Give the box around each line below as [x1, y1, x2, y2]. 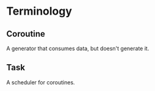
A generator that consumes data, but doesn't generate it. [6, 45, 150, 52]
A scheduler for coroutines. [6, 78, 75, 86]
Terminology [6, 4, 72, 18]
